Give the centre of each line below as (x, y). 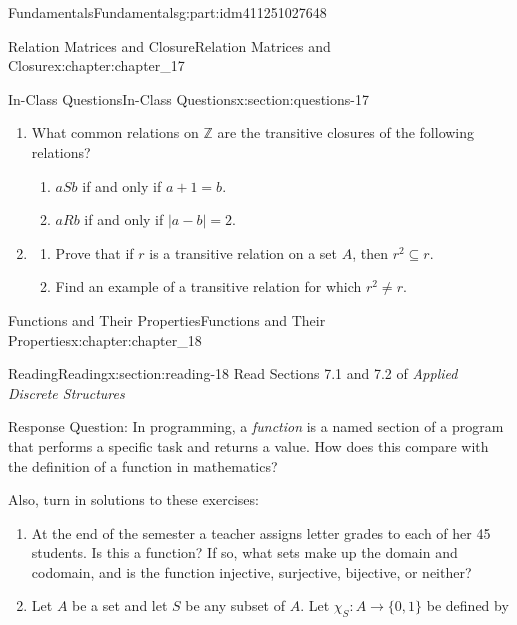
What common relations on (115, 132)
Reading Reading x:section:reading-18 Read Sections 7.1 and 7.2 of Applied (233, 373)
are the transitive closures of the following (346, 132)
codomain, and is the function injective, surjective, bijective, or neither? (251, 571)
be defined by (467, 605)
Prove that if (94, 252)
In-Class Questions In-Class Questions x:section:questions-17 (188, 98)
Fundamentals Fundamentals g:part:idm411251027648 (167, 12)
